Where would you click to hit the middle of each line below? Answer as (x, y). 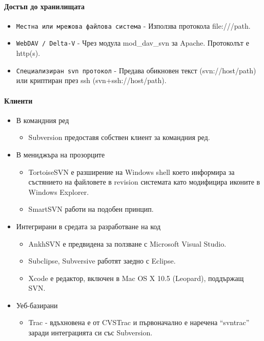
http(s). (28, 53)
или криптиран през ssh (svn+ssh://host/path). (91, 80)
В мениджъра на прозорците (60, 154)
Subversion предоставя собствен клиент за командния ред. (119, 137)
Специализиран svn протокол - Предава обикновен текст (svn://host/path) (136, 70)
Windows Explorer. (59, 192)
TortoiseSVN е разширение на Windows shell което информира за (131, 172)
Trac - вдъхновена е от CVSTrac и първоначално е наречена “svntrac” (139, 322)
